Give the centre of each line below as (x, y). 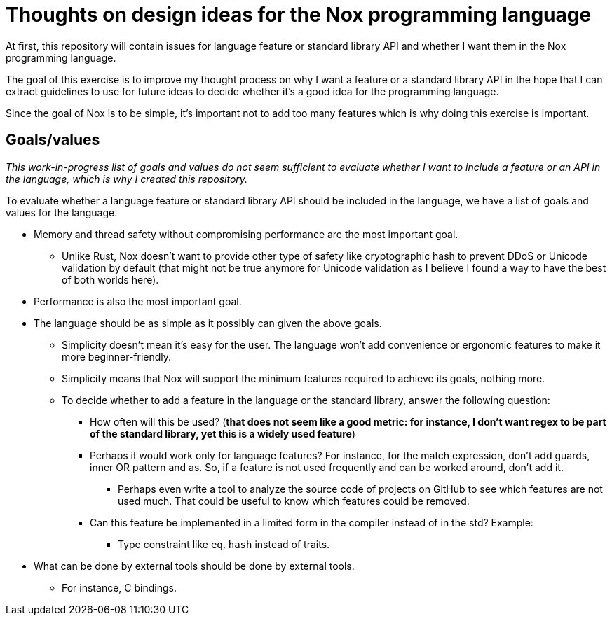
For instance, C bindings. (119, 587)
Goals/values (53, 140)
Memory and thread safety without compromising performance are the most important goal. (246, 234)
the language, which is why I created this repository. (127, 179)
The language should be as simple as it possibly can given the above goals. (208, 323)
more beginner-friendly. (117, 356)
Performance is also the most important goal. (138, 301)
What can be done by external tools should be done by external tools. (194, 566)
